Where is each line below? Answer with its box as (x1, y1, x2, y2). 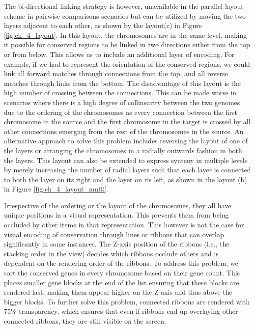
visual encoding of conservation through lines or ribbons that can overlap (4, 229, 224, 239)
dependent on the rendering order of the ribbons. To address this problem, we (4, 258, 238, 268)
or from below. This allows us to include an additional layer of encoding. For (4, 49, 235, 59)
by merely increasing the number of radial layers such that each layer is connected (4, 164, 251, 175)
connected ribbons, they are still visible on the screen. (4, 316, 166, 326)
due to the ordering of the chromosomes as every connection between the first (4, 107, 237, 117)
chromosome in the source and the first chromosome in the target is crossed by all (4, 116, 251, 127)
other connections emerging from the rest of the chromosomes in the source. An (4, 126, 244, 136)
